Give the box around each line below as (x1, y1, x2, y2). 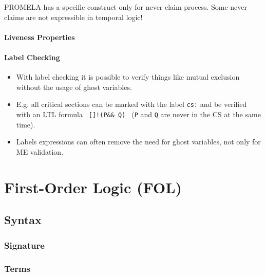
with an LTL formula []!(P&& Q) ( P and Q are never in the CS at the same (16, 109, 261, 120)
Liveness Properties (4, 31, 75, 42)
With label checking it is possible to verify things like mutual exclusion (16, 71, 240, 82)
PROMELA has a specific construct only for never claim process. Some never (4, 2, 248, 12)
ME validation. (16, 146, 64, 157)
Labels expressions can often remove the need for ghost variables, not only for (16, 136, 261, 147)
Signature (4, 238, 45, 251)
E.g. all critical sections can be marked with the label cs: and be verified (16, 99, 247, 109)
